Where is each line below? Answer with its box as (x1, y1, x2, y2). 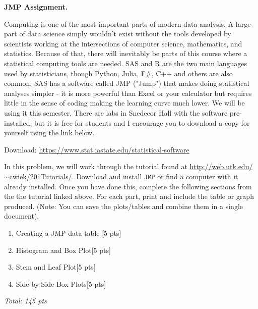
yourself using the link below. (4, 127, 95, 138)
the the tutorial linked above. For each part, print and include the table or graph (4, 191, 254, 201)
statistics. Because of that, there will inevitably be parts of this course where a (4, 48, 247, 59)
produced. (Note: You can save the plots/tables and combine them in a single (4, 200, 243, 211)
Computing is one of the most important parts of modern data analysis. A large (4, 18, 251, 29)
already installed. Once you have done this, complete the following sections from (4, 181, 252, 191)
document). (4, 211, 39, 221)
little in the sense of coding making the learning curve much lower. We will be (4, 97, 245, 108)
